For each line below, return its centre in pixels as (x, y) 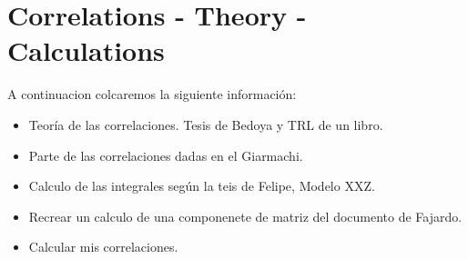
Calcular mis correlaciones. (103, 247)
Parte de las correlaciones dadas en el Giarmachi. (166, 155)
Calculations (86, 50)
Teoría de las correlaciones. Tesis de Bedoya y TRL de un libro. (206, 124)
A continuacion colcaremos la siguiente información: (152, 94)
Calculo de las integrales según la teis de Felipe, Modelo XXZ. (202, 186)
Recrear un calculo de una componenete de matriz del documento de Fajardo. (245, 216)
